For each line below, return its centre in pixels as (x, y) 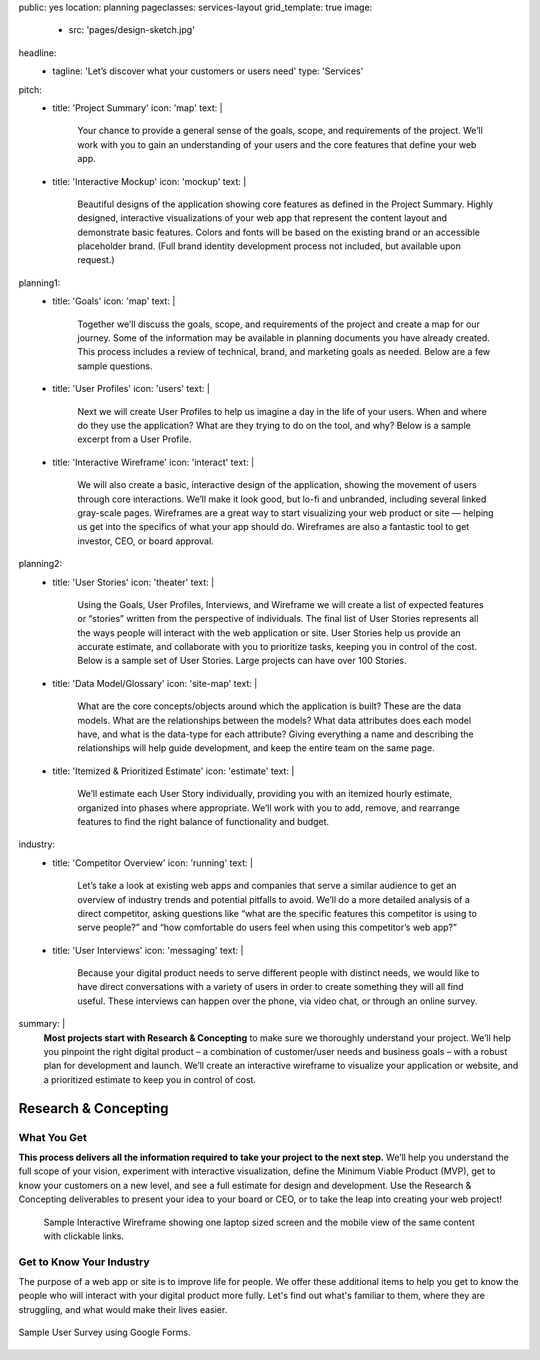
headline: (37, 52)
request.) (96, 260)
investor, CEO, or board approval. (145, 541)
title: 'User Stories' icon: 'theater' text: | (133, 582)
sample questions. (115, 366)
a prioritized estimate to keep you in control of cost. (150, 1079)
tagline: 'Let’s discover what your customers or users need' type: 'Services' (208, 71)
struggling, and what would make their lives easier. (123, 1309)
